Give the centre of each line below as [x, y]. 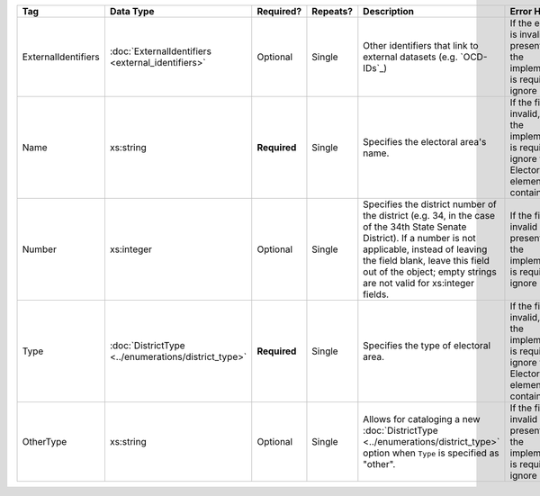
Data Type [132, 11]
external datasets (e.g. [410, 57]
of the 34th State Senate [415, 227]
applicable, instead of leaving [425, 249]
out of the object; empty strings [430, 272]
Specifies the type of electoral [427, 345]
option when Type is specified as [431, 453]
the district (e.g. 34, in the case [429, 216]
